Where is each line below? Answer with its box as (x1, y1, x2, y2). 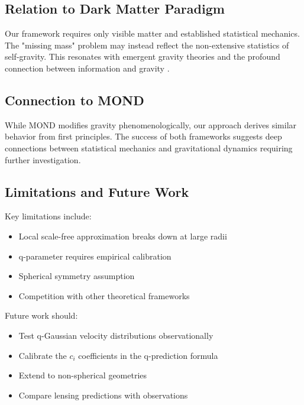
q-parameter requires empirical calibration (18, 250, 172, 262)
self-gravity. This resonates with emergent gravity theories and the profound (5, 50, 280, 63)
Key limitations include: (5, 210, 92, 222)
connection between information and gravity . (5, 61, 170, 74)
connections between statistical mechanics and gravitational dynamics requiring (5, 141, 293, 154)
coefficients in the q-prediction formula (78, 349, 218, 361)
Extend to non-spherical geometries (18, 369, 147, 381)
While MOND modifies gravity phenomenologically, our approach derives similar (5, 118, 297, 131)
